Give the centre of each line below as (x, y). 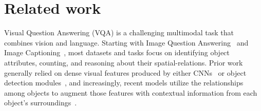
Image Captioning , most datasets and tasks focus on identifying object (117, 52)
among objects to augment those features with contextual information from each (131, 92)
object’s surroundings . (41, 103)
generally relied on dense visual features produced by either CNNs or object (125, 72)
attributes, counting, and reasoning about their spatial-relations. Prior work (124, 62)
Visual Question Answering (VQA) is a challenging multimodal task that (119, 32)
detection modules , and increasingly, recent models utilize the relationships (124, 83)
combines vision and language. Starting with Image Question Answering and (126, 42)
